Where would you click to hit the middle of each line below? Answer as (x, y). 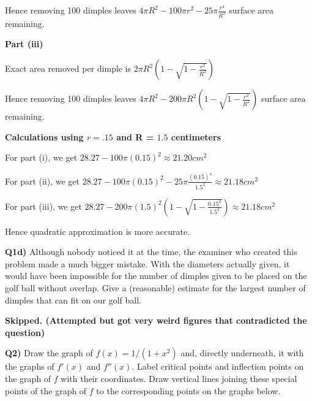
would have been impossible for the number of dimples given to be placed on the (156, 276)
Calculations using (44, 136)
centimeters (196, 136)
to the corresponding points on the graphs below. (188, 390)
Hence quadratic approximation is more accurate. (98, 231)
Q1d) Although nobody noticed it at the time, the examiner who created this (151, 252)
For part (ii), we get (42, 181)
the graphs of (30, 366)
